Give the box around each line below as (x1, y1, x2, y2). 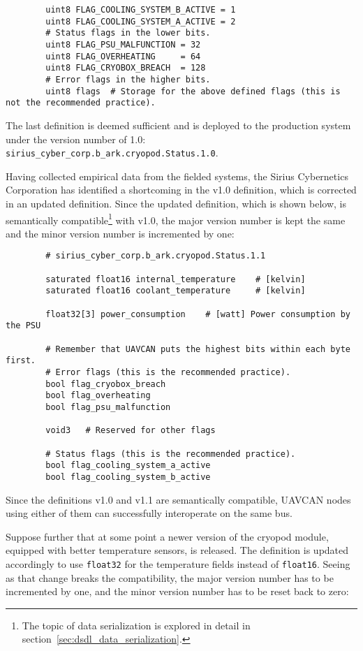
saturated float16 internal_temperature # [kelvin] (45, 274, 306, 284)
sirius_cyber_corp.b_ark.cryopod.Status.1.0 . (6, 145, 218, 160)
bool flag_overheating (45, 390, 151, 401)
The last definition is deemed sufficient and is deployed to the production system (6, 117, 351, 132)
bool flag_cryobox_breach (45, 379, 166, 389)
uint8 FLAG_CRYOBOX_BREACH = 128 (45, 63, 206, 73)
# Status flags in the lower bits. (45, 28, 211, 38)
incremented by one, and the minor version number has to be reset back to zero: (6, 584, 349, 599)
